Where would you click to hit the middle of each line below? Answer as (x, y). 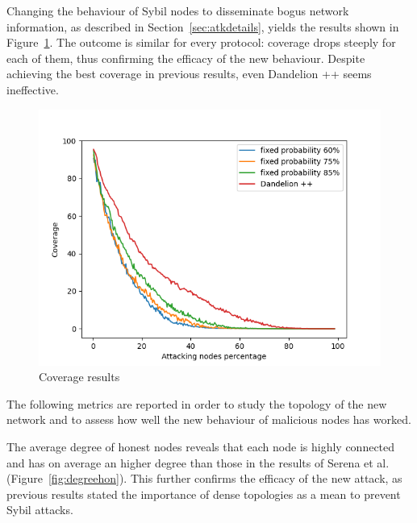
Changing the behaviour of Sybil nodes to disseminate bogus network (178, 10)
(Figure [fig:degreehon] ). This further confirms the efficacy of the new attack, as (204, 478)
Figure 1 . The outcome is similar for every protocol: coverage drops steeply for (201, 42)
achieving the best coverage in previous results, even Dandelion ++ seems (189, 74)
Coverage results (79, 377)
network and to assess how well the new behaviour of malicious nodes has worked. (209, 419)
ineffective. (33, 89)
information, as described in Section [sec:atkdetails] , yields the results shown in (203, 26)
